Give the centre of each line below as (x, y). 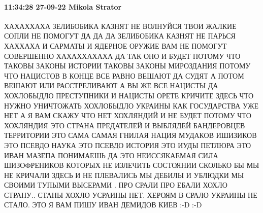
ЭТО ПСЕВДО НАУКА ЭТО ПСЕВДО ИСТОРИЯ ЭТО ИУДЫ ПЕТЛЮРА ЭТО (128, 145)
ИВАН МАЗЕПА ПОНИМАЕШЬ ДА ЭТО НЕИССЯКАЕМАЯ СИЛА (111, 155)
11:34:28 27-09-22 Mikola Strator (63, 6)
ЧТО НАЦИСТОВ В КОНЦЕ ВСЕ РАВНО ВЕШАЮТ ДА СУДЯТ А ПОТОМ (124, 75)
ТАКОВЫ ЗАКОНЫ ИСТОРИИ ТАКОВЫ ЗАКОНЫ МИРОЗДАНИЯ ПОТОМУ (127, 66)
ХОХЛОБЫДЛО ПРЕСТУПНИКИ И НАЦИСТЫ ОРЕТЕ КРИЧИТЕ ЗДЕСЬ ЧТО (129, 95)
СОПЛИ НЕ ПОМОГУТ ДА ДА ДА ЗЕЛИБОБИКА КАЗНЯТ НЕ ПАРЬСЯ (120, 36)
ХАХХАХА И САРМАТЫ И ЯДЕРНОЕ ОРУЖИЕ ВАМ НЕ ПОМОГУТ (116, 45)
